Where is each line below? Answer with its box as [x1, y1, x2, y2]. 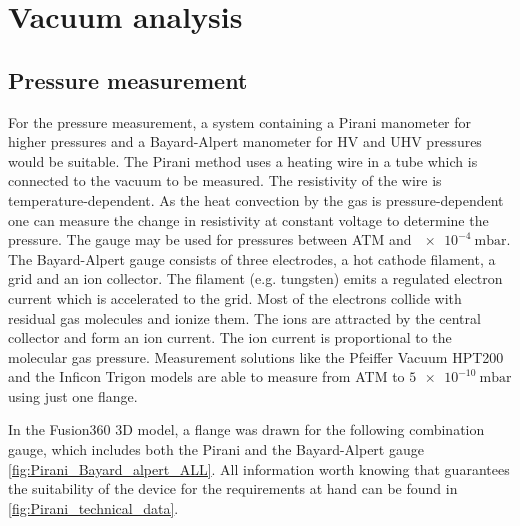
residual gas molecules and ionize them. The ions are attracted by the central [8, 307, 481, 328]
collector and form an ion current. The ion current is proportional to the [8, 327, 452, 348]
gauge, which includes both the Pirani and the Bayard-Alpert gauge [8, 439, 424, 460]
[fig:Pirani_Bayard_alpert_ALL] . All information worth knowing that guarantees [8, 458, 510, 479]
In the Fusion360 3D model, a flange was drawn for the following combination [8, 419, 485, 440]
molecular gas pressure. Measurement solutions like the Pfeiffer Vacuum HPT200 [8, 346, 504, 367]
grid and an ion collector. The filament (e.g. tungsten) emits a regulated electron [8, 268, 503, 289]
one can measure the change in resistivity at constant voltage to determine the [8, 209, 489, 230]
